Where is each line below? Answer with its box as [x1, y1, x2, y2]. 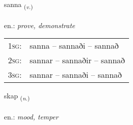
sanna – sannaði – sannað [29, 40, 119, 52]
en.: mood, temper [4, 111, 58, 122]
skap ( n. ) [4, 90, 30, 102]
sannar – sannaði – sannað [29, 69, 122, 81]
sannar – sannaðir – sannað [29, 54, 125, 66]
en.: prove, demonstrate [4, 20, 75, 30]
